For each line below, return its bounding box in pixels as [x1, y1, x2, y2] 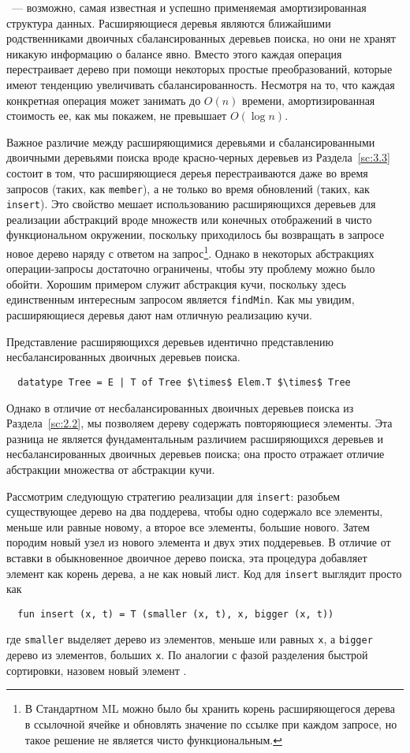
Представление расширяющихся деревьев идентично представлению [6, 333, 334, 349]
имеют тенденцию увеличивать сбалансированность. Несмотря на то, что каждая [6, 76, 395, 92]
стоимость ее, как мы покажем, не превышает [6, 107, 227, 124]
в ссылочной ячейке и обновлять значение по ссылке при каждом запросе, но [24, 715, 397, 732]
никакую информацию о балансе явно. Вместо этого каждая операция [6, 45, 342, 62]
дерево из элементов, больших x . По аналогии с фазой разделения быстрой [6, 647, 368, 663]
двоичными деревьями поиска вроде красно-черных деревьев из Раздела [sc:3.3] [6, 149, 390, 166]
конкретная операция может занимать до [6, 91, 201, 108]
